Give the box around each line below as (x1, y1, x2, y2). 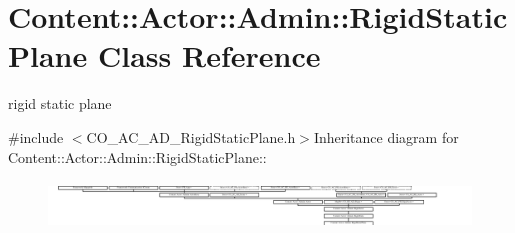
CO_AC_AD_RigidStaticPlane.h (86, 126, 296, 147)
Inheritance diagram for (313, 126, 459, 147)
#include (8, 126, 64, 147)
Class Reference (97, 35, 321, 76)
